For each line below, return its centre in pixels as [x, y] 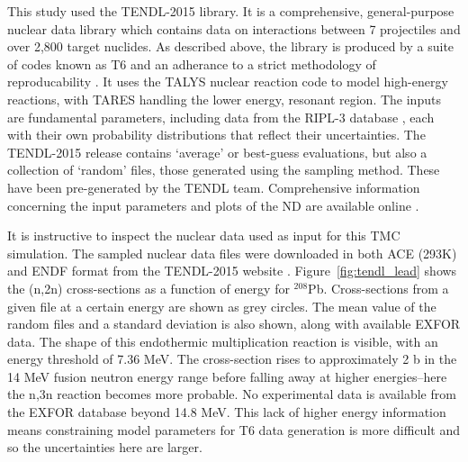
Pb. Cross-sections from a [378, 288]
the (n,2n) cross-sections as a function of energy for [148, 288]
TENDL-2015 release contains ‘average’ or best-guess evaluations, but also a [217, 152]
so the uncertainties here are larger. [105, 447]
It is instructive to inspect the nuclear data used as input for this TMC [204, 236]
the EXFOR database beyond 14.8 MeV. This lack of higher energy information [227, 412]
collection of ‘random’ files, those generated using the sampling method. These [224, 170]
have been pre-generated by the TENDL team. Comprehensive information [214, 187]
